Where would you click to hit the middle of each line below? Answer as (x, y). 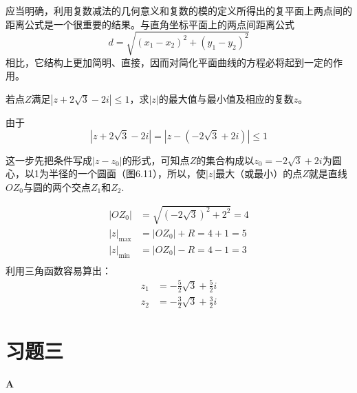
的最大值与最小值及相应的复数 (226, 98)
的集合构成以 (225, 160)
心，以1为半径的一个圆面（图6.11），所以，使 (106, 173)
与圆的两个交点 (57, 187)
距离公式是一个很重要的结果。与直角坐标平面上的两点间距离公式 (150, 24)
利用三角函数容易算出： (58, 270)
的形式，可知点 (156, 160)
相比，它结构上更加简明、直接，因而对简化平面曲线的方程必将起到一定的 (169, 62)
